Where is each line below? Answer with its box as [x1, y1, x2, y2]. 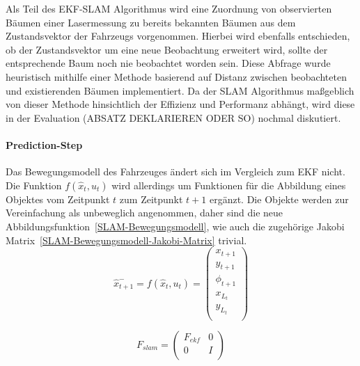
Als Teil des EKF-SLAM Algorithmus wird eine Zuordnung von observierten [6, 1, 332, 15]
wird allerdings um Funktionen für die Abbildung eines [111, 177, 346, 192]
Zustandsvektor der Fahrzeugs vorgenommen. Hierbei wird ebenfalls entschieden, [6, 29, 350, 43]
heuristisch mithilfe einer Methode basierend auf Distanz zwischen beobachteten [6, 69, 347, 83]
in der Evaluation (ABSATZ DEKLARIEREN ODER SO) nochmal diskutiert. [6, 110, 341, 125]
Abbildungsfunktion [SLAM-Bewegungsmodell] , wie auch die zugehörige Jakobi [6, 218, 345, 233]
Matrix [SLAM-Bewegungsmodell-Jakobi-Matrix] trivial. [6, 232, 247, 247]
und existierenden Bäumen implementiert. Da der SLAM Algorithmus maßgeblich [6, 83, 354, 97]
